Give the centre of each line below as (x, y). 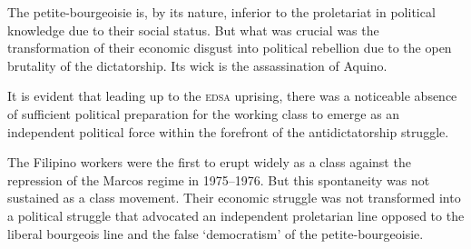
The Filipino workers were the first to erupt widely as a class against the (209, 162)
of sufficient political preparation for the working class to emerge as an (204, 113)
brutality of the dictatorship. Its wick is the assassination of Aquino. (197, 65)
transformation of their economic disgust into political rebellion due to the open (230, 48)
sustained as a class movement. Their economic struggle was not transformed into (234, 198)
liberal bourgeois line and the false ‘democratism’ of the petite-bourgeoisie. (216, 233)
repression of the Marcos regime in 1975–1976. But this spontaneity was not (219, 179)
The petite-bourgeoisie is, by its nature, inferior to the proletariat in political (221, 12)
